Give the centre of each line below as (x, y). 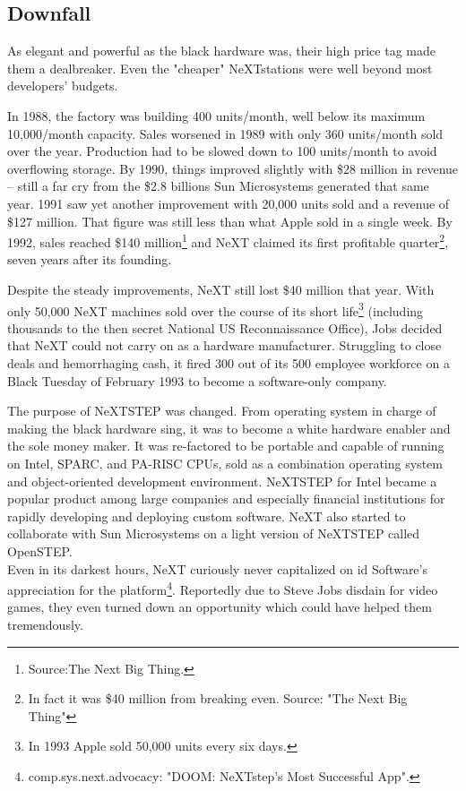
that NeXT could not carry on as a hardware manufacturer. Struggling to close (224, 345)
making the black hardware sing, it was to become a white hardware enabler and (229, 428)
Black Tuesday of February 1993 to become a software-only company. (197, 380)
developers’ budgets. (63, 86)
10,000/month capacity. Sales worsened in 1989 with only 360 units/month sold (225, 133)
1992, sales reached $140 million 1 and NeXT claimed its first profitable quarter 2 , (228, 241)
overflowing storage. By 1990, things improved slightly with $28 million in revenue (233, 168)
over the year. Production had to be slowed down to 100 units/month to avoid (222, 151)
